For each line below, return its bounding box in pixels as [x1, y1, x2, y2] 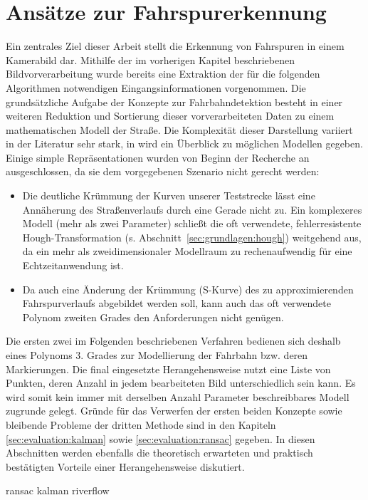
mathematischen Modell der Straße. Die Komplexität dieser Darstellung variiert [6, 122, 353, 137]
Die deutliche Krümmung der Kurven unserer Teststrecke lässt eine [22, 188, 315, 203]
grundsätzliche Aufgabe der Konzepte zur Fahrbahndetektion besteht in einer [6, 94, 343, 109]
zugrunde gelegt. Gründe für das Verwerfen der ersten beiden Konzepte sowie [6, 403, 342, 418]
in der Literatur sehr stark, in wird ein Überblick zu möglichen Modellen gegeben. [6, 136, 363, 151]
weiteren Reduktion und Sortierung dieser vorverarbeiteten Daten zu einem [6, 108, 335, 123]
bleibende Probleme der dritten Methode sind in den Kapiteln [6, 417, 276, 432]
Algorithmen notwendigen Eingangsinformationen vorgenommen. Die [6, 80, 306, 95]
